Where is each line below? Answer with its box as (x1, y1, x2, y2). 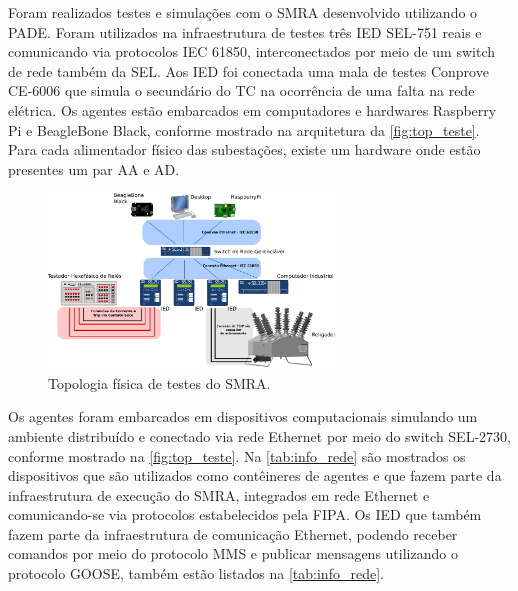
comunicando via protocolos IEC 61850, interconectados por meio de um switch (8, 41, 496, 62)
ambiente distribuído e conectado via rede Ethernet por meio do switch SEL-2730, (8, 425, 511, 446)
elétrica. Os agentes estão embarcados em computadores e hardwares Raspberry (8, 99, 497, 120)
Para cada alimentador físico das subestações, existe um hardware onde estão (8, 139, 481, 160)
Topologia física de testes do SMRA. (48, 372, 271, 393)
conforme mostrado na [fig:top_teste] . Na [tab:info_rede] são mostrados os (8, 445, 466, 466)
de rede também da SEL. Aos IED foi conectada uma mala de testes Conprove (8, 60, 489, 81)
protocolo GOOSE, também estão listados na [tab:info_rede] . (8, 563, 384, 584)
